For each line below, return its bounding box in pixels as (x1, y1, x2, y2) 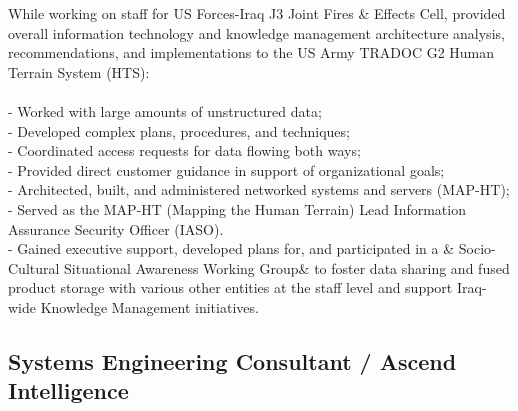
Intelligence (8, 375, 129, 406)
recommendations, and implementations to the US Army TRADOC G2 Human (8, 42, 495, 63)
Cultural (8, 257, 60, 278)
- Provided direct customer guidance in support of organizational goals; (8, 159, 445, 180)
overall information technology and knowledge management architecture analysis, (8, 22, 505, 43)
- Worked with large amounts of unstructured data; (8, 100, 322, 121)
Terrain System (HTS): (8, 61, 150, 82)
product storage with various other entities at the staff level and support (8, 277, 453, 298)
